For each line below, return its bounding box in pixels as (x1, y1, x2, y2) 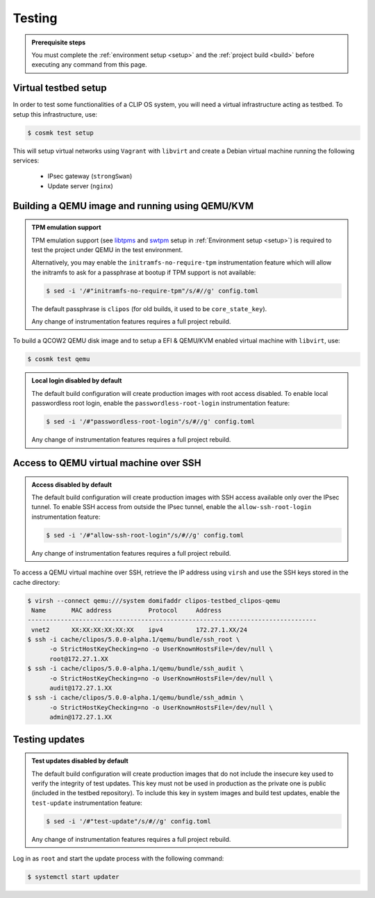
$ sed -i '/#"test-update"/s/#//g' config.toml (46, 817, 211, 825)
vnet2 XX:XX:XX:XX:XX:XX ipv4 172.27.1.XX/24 (31, 626, 248, 633)
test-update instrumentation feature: (31, 799, 142, 807)
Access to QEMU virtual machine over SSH (12, 457, 201, 469)
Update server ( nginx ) (47, 181, 114, 190)
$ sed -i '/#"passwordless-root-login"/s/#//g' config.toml (46, 417, 256, 426)
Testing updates (12, 733, 85, 745)
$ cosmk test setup (27, 128, 94, 137)
